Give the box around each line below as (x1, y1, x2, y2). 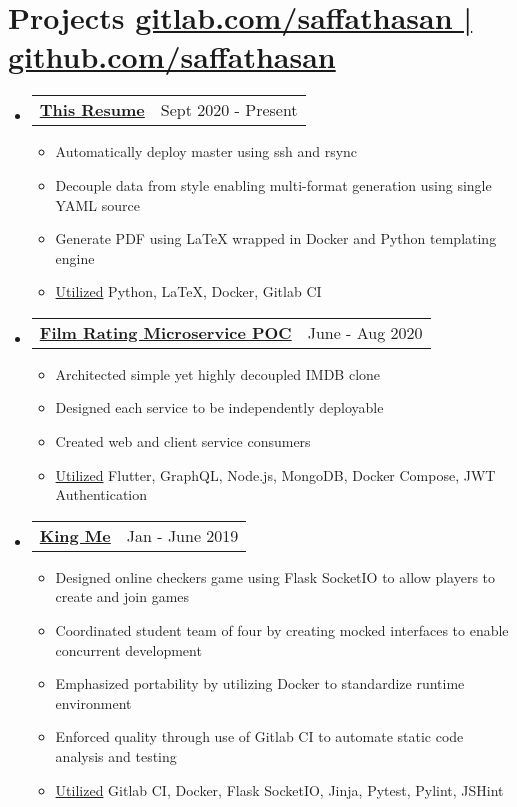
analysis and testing (55, 746, 177, 766)
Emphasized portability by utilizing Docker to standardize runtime (55, 673, 465, 694)
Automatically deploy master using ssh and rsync (55, 141, 358, 162)
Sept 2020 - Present (160, 98, 298, 122)
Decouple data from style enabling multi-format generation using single (55, 174, 492, 195)
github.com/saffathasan (8, 36, 336, 77)
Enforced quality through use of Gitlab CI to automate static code (55, 726, 464, 747)
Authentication (55, 484, 147, 505)
